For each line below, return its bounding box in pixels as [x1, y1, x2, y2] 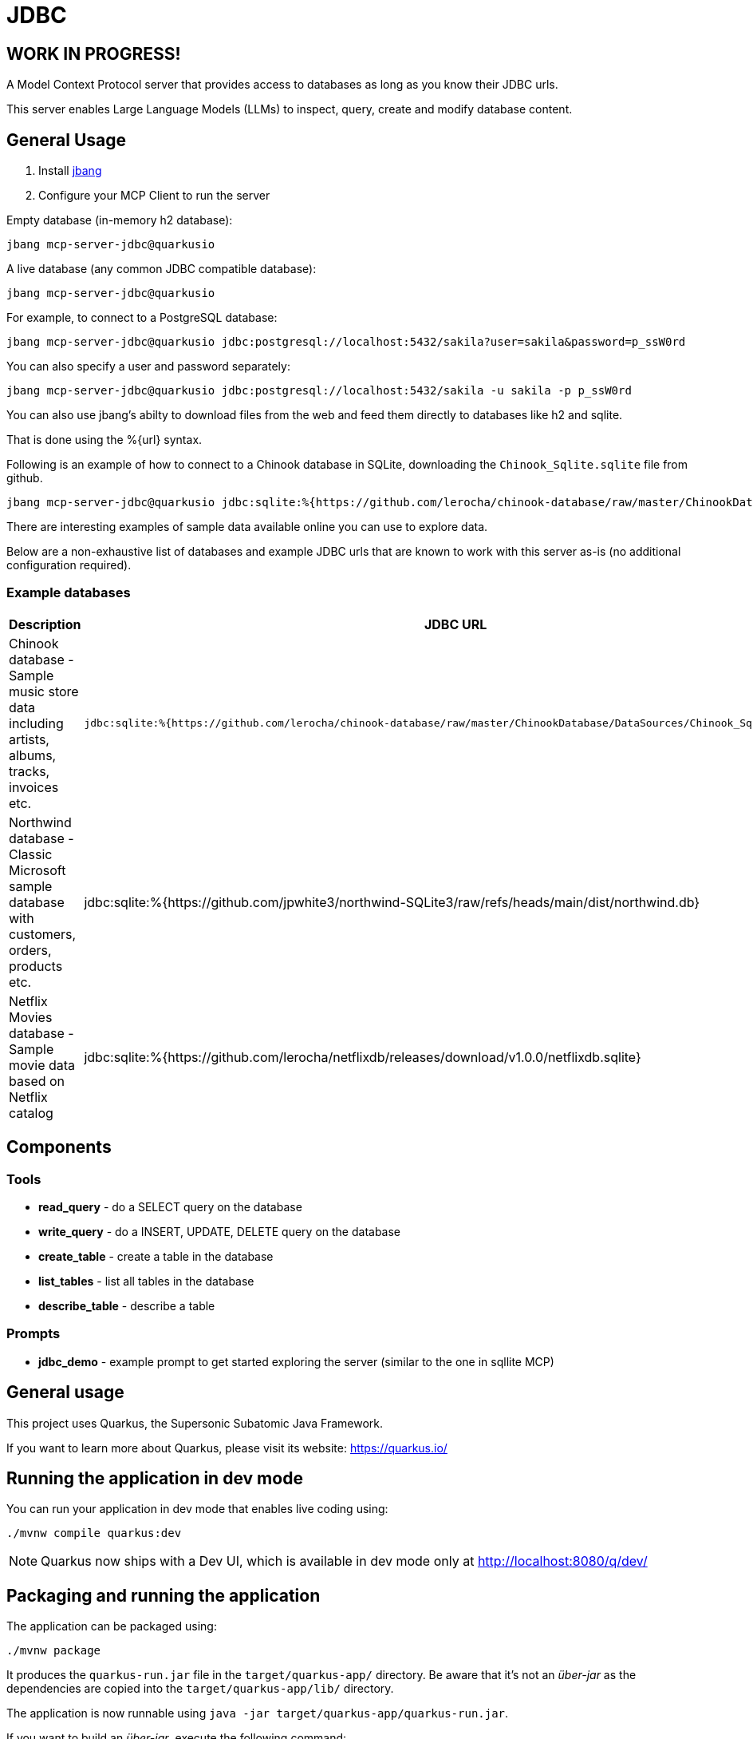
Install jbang [38, 164, 102, 178]
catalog [9, 1104, 53, 1121]
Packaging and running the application [6, 1585, 321, 1606]
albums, [9, 747, 57, 763]
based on [9, 1072, 65, 1089]
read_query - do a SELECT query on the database [38, 1199, 302, 1214]
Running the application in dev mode [6, 1468, 303, 1488]
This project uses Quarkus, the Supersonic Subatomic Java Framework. [6, 1416, 383, 1430]
